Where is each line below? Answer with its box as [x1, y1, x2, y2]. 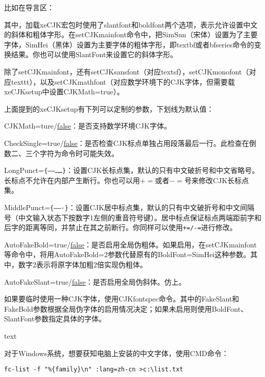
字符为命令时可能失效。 [39, 147, 118, 158]
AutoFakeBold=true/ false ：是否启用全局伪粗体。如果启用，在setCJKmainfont [4, 239, 257, 249]
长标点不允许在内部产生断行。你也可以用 [4, 174, 140, 185]
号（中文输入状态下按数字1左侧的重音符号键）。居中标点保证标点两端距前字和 [4, 212, 261, 222]
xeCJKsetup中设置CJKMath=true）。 [4, 86, 124, 97]
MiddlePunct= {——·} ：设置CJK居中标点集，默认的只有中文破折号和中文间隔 [4, 202, 255, 212]
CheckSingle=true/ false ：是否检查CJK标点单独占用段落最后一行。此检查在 [4, 137, 249, 148]
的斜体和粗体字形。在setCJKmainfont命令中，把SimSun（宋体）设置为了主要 [4, 29, 258, 40]
